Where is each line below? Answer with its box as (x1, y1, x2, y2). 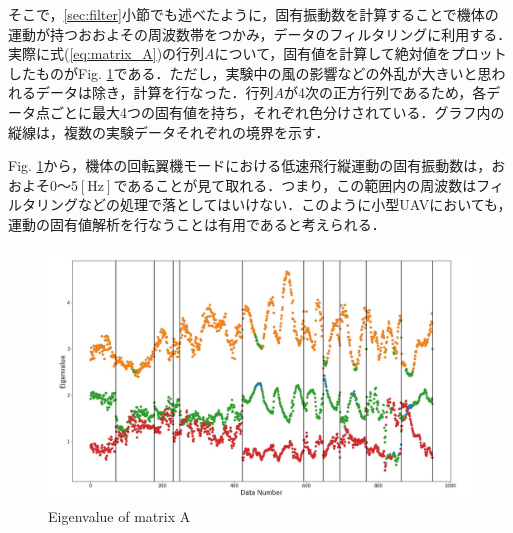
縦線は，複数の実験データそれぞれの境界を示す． (8, 121, 330, 142)
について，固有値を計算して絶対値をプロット (214, 43, 507, 64)
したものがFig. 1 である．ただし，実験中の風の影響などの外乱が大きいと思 (8, 62, 492, 83)
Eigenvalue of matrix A (48, 506, 191, 527)
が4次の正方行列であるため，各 (284, 82, 487, 103)
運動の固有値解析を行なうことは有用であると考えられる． (8, 213, 386, 234)
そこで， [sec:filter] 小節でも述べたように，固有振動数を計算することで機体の (8, 4, 499, 24)
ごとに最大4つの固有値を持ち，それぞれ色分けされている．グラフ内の (49, 101, 505, 122)
